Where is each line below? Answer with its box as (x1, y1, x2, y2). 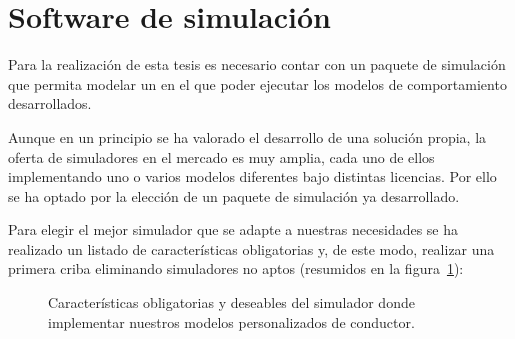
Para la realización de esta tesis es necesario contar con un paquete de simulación (8, 54, 506, 75)
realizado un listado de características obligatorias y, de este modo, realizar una (8, 238, 495, 259)
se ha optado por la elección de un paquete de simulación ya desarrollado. (8, 185, 460, 206)
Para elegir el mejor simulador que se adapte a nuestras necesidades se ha (8, 219, 459, 240)
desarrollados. (8, 93, 92, 114)
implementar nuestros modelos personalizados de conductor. (48, 311, 415, 332)
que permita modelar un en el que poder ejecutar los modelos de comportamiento (8, 73, 507, 94)
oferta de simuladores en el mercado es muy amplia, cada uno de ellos (8, 146, 435, 167)
